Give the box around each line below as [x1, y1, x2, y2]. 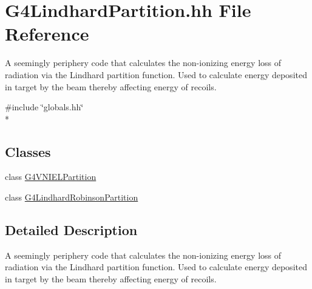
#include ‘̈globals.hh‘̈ [5, 101, 84, 113]
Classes [5, 142, 51, 161]
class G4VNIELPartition [5, 170, 97, 183]
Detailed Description [5, 221, 138, 239]
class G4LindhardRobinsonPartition [5, 191, 138, 204]
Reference [5, 21, 89, 46]
